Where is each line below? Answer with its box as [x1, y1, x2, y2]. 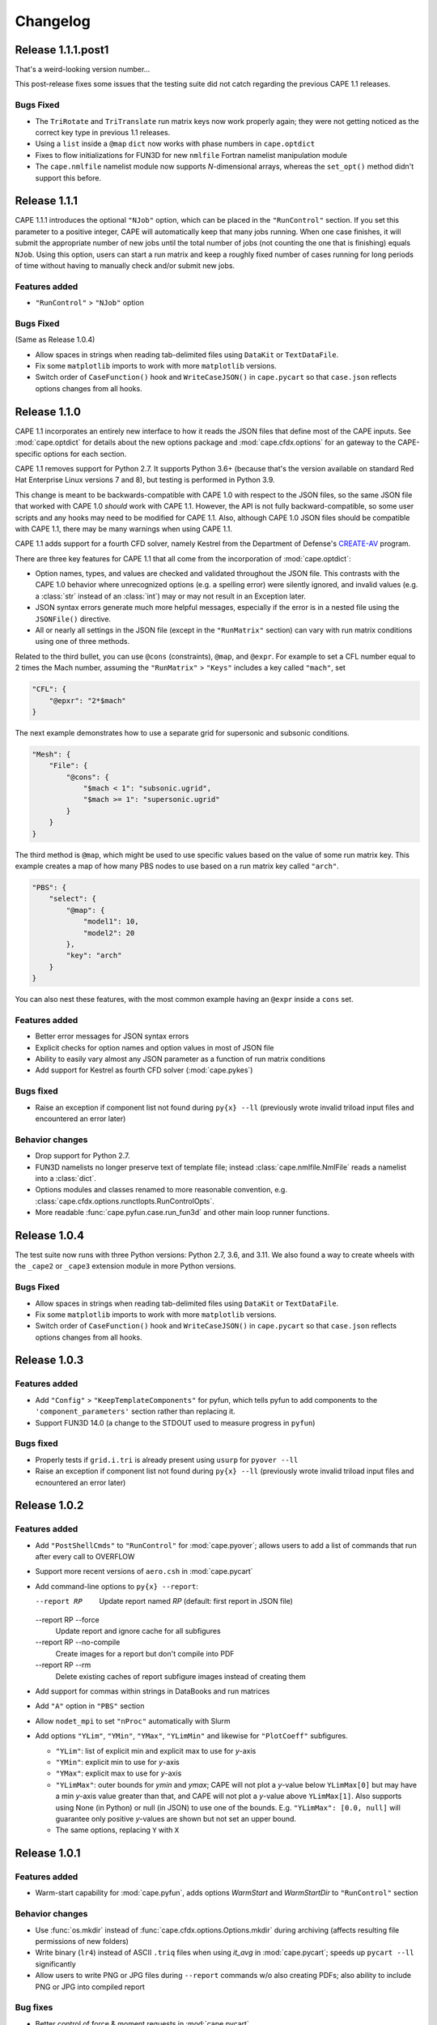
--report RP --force [35, 1614, 100, 1624]
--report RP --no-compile [35, 1637, 121, 1648]
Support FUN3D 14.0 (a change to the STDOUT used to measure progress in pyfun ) [35, 1417, 316, 1427]
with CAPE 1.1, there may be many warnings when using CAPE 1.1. [15, 523, 233, 534]
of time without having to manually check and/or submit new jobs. [15, 261, 235, 271]
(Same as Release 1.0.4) [15, 335, 95, 344]
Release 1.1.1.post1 [15, 43, 109, 57]
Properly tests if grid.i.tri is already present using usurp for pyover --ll [35, 1455, 299, 1464]
